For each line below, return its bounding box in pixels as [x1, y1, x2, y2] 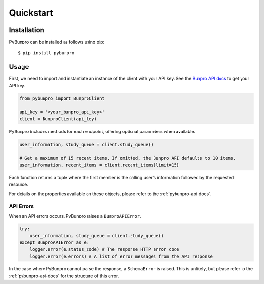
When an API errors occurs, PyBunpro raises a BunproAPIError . [9, 213, 141, 218]
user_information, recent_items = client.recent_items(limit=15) [19, 162, 179, 168]
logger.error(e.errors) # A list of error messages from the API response [29, 253, 213, 259]
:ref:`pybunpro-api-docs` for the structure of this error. [9, 273, 119, 279]
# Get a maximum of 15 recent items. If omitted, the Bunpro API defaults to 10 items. [19, 155, 236, 161]
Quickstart [9, 7, 54, 18]
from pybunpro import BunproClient [19, 95, 105, 101]
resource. [9, 181, 29, 188]
